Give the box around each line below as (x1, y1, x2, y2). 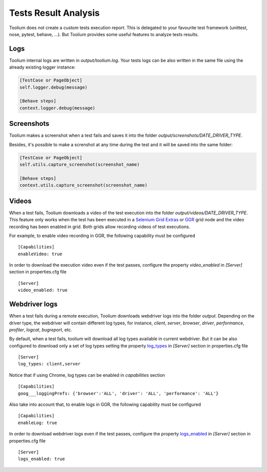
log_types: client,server (18, 361, 81, 367)
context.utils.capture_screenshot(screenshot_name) (19, 183, 148, 188)
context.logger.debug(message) (19, 105, 96, 111)
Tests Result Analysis (9, 7, 100, 18)
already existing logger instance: (9, 64, 76, 70)
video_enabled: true (18, 287, 68, 293)
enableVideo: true (18, 251, 63, 257)
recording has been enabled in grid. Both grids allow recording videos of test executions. (9, 224, 190, 230)
